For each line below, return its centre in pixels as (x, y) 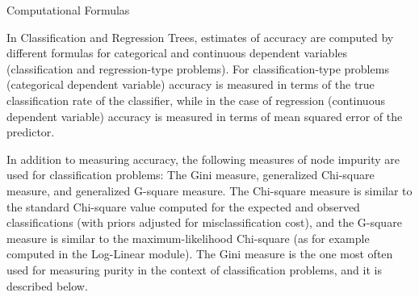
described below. (47, 285)
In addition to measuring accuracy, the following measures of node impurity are (203, 159)
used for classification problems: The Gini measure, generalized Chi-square (191, 175)
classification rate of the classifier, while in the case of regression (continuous (196, 100)
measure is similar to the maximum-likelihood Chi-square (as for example (188, 238)
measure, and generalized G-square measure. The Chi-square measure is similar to (209, 190)
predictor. (31, 132)
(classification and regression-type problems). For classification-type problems (198, 68)
